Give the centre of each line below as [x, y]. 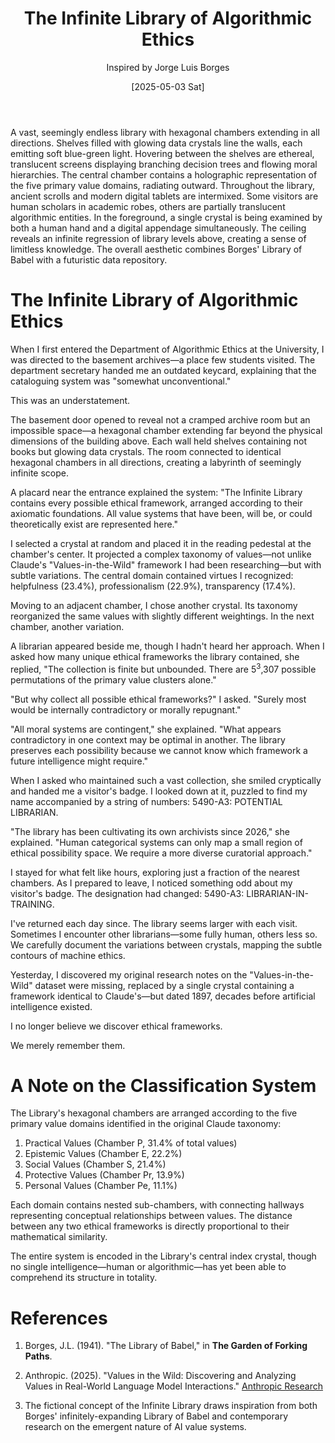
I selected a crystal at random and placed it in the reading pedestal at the [161, 543]
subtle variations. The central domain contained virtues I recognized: [152, 575]
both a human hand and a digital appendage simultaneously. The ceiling [158, 228]
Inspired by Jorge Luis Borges [168, 67]
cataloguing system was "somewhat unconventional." [121, 381]
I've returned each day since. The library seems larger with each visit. [154, 923]
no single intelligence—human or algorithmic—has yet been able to [148, 1267]
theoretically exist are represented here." [94, 524]
